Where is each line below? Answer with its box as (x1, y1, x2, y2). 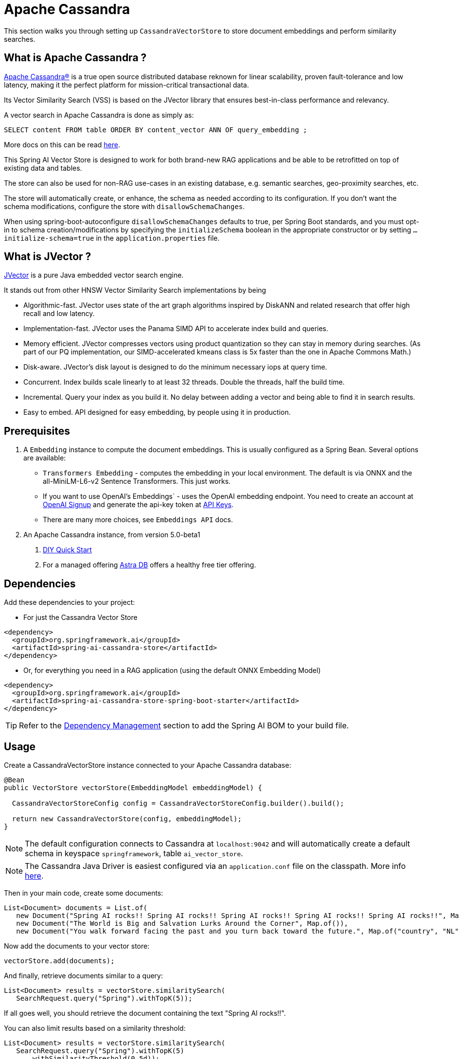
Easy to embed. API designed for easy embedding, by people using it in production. (23, 408, 291, 417)
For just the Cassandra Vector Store (23, 613, 138, 622)
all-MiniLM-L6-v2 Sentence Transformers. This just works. (43, 477, 231, 486)
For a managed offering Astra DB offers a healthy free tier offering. (43, 561, 256, 569)
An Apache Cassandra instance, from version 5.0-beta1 (23, 530, 200, 539)
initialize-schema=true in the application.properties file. (4, 233, 220, 242)
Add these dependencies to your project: (4, 598, 135, 607)
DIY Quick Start (43, 546, 92, 554)
